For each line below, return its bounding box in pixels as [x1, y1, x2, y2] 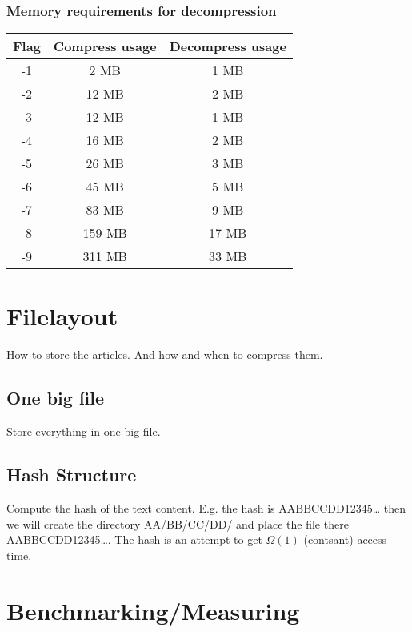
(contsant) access [303, 531, 387, 548]
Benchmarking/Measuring [6, 594, 300, 626]
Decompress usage [169, 37, 286, 56]
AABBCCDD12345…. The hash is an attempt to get [6, 531, 262, 548]
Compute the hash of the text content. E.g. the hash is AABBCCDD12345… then [6, 499, 406, 516]
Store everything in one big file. [6, 423, 161, 440]
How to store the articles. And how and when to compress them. [6, 346, 323, 363]
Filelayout [6, 300, 118, 332]
